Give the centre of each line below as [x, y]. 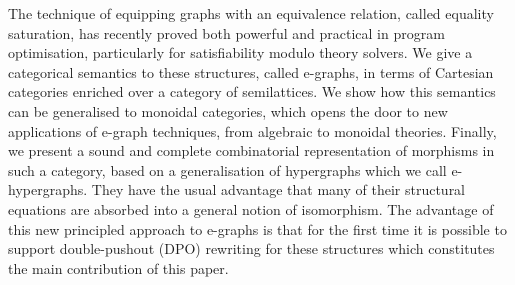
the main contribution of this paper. [118, 267]
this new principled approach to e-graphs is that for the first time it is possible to [257, 228]
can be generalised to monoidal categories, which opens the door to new [228, 110]
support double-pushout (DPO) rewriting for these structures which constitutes [251, 248]
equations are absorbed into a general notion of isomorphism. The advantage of [251, 208]
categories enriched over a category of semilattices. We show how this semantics [252, 91]
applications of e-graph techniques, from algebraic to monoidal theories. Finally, [252, 130]
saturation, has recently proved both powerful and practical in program [226, 32]
